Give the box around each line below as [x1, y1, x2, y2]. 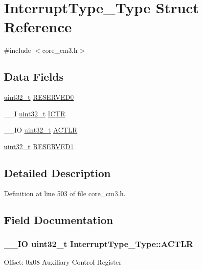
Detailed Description [4, 165, 111, 180]
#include [4, 45, 31, 55]
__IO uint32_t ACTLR [4, 125, 78, 135]
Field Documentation [4, 212, 113, 227]
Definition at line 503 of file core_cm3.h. [4, 188, 126, 198]
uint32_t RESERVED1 [4, 141, 74, 151]
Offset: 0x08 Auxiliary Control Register [4, 257, 122, 267]
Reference [4, 17, 72, 37]
